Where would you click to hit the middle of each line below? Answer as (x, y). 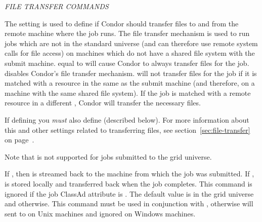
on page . (19, 140)
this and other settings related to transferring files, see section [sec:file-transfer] (127, 129)
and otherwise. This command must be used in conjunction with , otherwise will (129, 203)
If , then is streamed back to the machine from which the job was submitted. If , (129, 174)
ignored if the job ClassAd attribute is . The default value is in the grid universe (129, 193)
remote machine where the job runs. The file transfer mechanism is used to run (127, 33)
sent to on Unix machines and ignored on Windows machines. (100, 213)
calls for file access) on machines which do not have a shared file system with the (130, 53)
